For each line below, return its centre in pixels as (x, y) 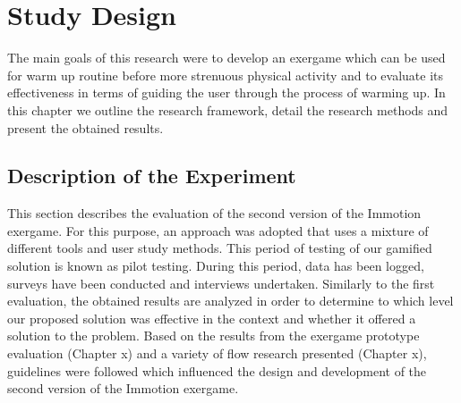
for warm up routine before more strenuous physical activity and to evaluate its (226, 75)
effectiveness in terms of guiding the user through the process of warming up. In (226, 92)
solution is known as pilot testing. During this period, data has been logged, (216, 266)
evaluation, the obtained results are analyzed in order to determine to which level (230, 301)
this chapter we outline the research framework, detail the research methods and (228, 109)
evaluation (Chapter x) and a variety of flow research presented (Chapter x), (217, 353)
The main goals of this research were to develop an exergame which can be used (226, 58)
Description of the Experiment (152, 176)
